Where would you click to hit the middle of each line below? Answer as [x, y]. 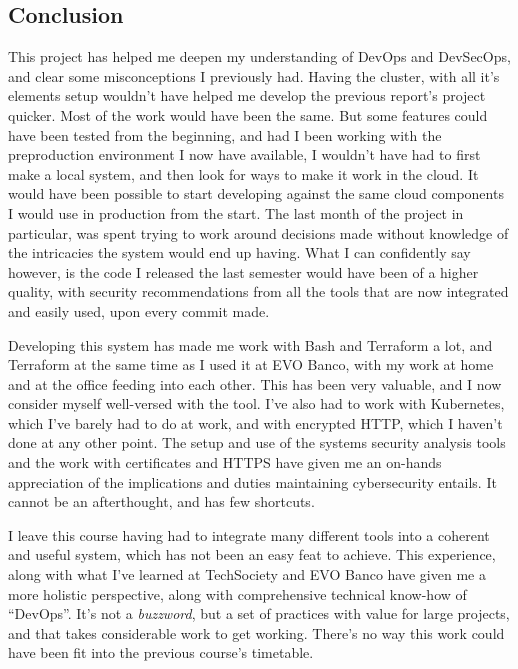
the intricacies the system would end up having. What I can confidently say [239, 252]
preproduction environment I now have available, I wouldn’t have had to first [244, 154]
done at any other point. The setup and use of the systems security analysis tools [257, 442]
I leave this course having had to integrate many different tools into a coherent [249, 534]
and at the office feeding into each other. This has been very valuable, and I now [255, 383]
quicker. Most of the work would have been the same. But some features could [248, 114]
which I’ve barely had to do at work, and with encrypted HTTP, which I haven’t [255, 422]
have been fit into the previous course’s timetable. [161, 652]
